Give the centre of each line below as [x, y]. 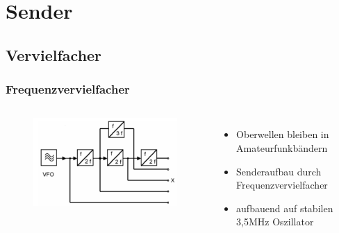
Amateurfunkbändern [282, 147]
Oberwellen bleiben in [283, 134]
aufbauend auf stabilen [285, 208]
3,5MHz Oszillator [275, 222]
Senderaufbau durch [279, 171]
